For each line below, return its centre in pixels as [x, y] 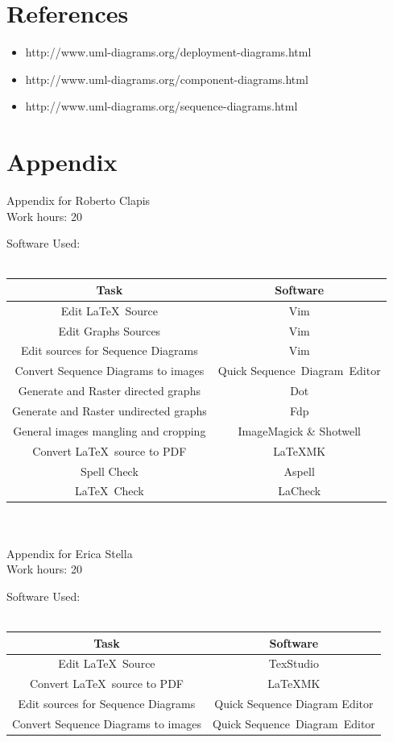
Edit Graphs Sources [110, 330]
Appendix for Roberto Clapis [79, 200]
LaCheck [300, 491]
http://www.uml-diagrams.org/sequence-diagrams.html [161, 106]
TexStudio [294, 663]
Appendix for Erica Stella [70, 553]
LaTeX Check [109, 491]
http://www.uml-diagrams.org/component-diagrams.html [167, 79]
